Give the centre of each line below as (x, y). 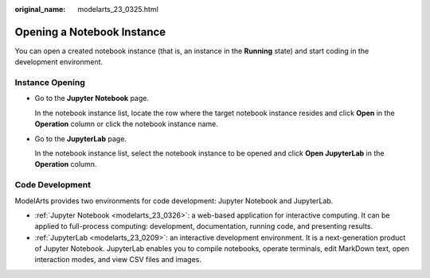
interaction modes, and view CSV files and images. (118, 260)
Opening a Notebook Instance (90, 32)
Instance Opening (50, 83)
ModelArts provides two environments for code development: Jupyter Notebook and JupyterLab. (174, 201)
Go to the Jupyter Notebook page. (92, 98)
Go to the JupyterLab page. (81, 138)
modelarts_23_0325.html (118, 9)
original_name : (40, 9)
